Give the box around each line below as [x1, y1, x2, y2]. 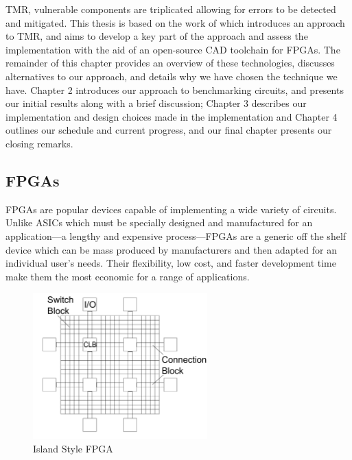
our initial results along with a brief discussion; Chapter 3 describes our [5, 96, 307, 110]
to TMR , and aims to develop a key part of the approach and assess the [5, 29, 308, 43]
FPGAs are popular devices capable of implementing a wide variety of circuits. [5, 202, 337, 216]
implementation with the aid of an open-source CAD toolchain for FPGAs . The [5, 42, 340, 56]
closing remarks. [5, 136, 73, 150]
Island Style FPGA [33, 441, 113, 456]
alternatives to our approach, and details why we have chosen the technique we [5, 69, 338, 83]
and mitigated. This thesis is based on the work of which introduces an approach [5, 15, 345, 29]
